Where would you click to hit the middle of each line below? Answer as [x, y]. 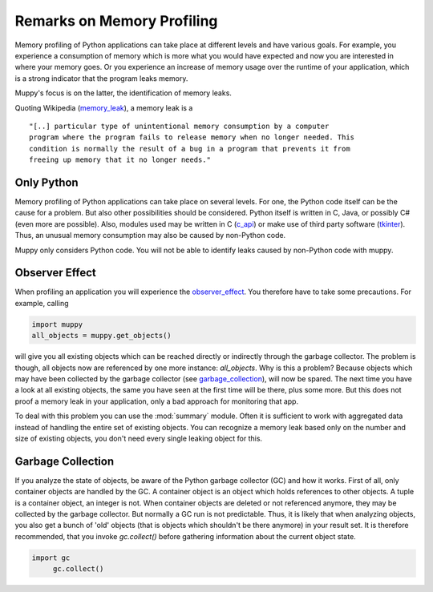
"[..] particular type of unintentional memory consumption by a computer [179, 126]
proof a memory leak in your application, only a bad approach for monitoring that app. [157, 401]
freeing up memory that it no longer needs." [120, 160]
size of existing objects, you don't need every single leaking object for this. [139, 438]
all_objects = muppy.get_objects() [101, 336]
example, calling [42, 303]
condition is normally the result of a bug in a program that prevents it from [190, 149]
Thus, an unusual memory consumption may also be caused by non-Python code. [150, 236]
